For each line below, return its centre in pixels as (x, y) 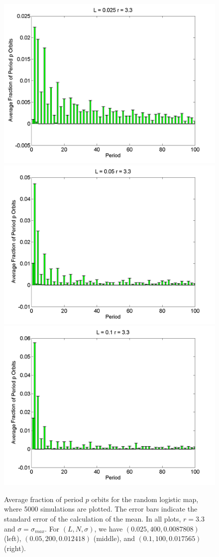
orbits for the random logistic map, (145, 499)
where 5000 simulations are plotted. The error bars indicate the (101, 509)
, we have (109, 528)
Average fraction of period (44, 499)
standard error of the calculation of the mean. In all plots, (93, 518)
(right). (15, 548)
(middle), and (114, 538)
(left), (13, 538)
